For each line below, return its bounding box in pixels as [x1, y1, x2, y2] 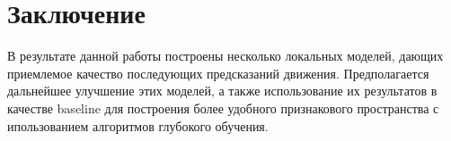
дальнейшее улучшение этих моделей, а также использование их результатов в [7, 81, 438, 100]
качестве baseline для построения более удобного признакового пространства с [7, 98, 439, 117]
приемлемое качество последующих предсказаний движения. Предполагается [7, 63, 429, 82]
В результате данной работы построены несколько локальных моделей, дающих [7, 46, 444, 65]
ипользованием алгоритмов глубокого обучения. [7, 116, 269, 135]
